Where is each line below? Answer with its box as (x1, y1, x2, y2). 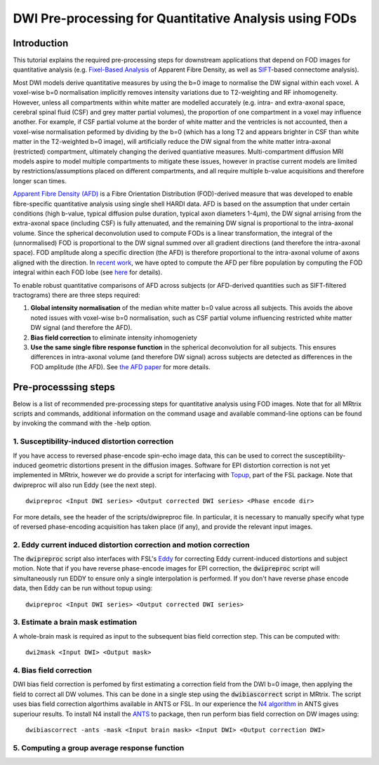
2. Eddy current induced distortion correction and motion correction (13, 540, 250, 550)
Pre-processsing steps (13, 381, 116, 393)
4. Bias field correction (13, 665, 93, 675)
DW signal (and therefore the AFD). (30, 324, 133, 332)
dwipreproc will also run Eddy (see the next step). (13, 481, 157, 489)
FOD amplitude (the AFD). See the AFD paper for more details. (30, 362, 211, 371)
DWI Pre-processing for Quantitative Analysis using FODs (13, 11, 357, 26)
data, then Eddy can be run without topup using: (13, 584, 153, 592)
